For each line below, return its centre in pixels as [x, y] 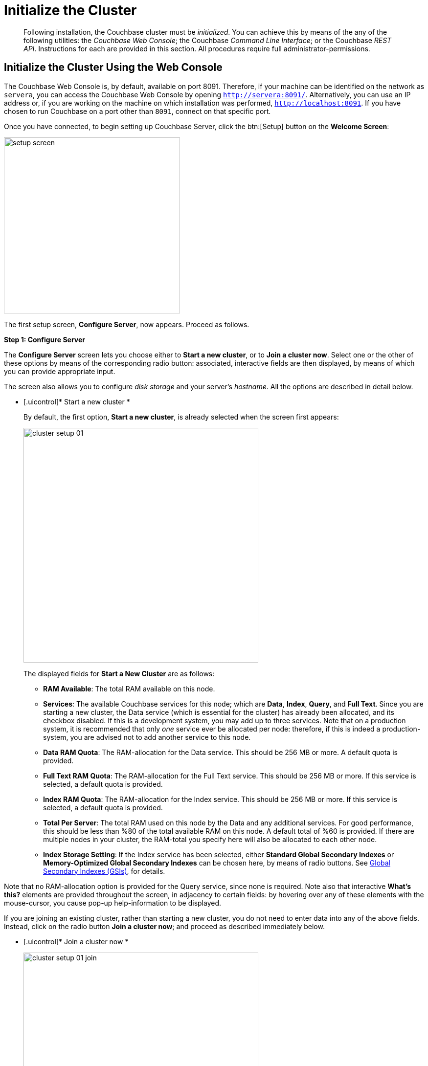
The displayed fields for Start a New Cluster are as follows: [119, 673]
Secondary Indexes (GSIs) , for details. [104, 871]
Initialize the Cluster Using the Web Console [113, 67]
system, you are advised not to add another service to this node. [147, 737]
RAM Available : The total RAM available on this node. [129, 688]
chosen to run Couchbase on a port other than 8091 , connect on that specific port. [137, 111]
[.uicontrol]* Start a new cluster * [77, 401]
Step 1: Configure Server [45, 339]
